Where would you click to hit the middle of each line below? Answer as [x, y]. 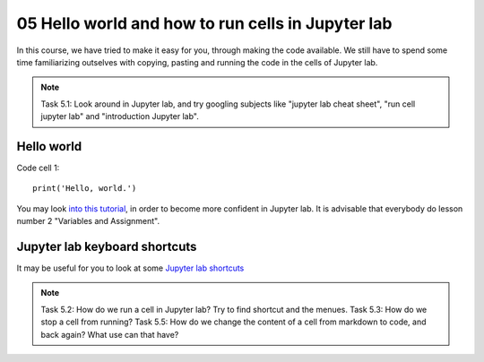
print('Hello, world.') [85, 189]
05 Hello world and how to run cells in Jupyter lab [204, 23]
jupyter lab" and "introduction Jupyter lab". [120, 116]
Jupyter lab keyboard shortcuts [107, 247]
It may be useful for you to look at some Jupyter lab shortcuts [130, 268]
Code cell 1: [38, 168]
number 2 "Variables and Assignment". [88, 221]
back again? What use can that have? [110, 334]
